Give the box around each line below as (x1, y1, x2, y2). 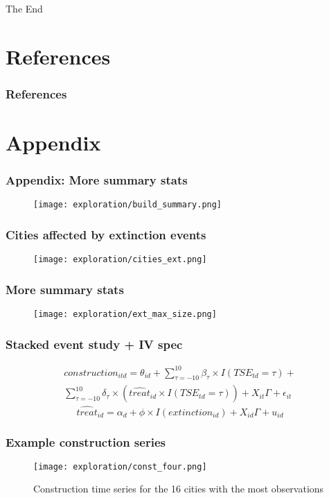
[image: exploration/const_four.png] (33, 461, 207, 472)
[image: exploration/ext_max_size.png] (33, 309, 217, 320)
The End (6, 1, 43, 15)
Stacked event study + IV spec (6, 335, 183, 352)
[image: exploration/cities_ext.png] (33, 255, 207, 265)
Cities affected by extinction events (6, 225, 206, 243)
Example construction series (6, 433, 166, 450)
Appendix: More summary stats (6, 171, 188, 189)
